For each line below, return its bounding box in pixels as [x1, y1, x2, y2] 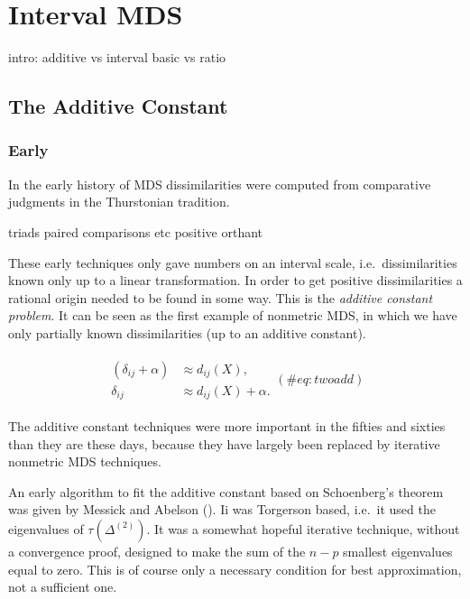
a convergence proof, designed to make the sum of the [8, 541, 306, 560]
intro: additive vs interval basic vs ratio [8, 48, 226, 67]
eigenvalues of [8, 519, 84, 538]
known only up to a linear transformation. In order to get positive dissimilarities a [8, 271, 463, 290]
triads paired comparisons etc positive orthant [8, 222, 263, 241]
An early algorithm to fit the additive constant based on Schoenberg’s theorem [8, 482, 444, 501]
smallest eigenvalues [343, 541, 453, 560]
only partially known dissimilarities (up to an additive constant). [8, 323, 366, 342]
